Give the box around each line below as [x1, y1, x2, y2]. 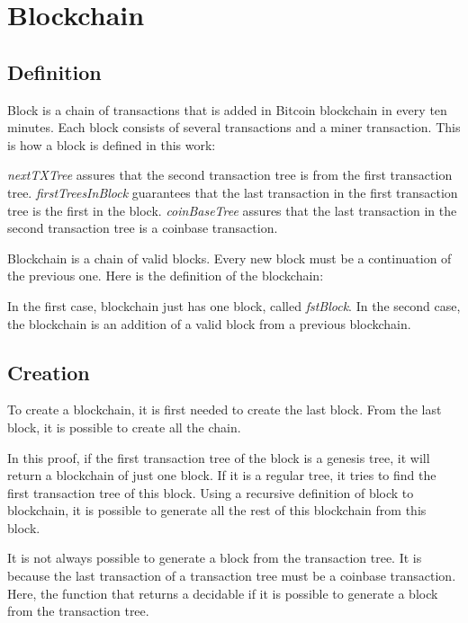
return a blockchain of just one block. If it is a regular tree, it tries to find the [7, 466, 436, 485]
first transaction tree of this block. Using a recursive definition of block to [7, 483, 414, 502]
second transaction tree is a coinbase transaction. [7, 218, 278, 237]
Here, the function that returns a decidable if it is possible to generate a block [7, 583, 438, 602]
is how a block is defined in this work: [7, 135, 216, 154]
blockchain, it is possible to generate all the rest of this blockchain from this [7, 501, 427, 520]
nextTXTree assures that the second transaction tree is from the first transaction [7, 165, 453, 184]
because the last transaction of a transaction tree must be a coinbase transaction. [7, 566, 456, 585]
